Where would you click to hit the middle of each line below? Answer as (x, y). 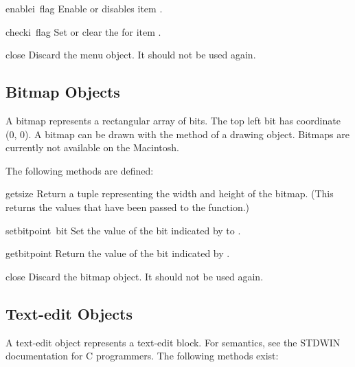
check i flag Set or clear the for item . (83, 31)
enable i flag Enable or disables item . (84, 8)
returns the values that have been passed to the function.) (128, 207)
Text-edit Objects (69, 313)
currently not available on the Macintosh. (92, 147)
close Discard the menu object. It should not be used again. (131, 55)
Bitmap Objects (63, 92)
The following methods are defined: (80, 170)
